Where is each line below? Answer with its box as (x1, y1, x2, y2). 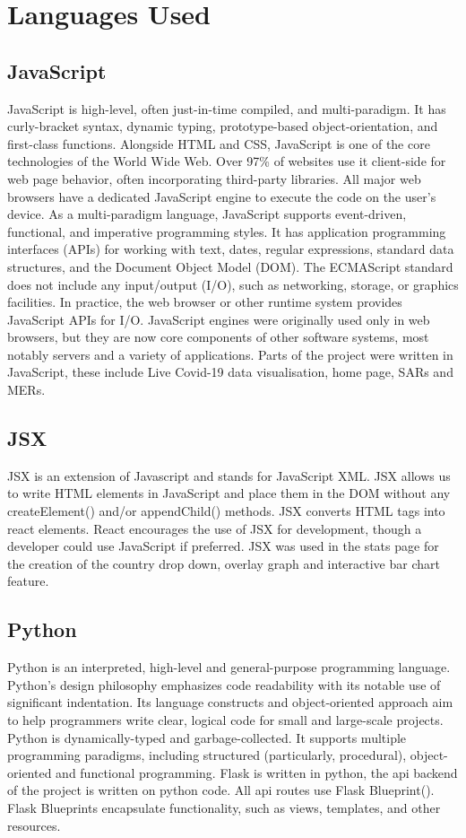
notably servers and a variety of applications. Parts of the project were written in (7, 345, 453, 363)
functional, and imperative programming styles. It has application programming (7, 222, 446, 240)
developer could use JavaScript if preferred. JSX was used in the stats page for (7, 537, 439, 555)
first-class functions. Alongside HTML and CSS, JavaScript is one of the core (7, 134, 430, 153)
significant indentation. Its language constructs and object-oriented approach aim (7, 693, 453, 711)
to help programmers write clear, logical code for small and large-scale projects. (7, 711, 444, 729)
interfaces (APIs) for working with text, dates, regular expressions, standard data (7, 240, 454, 258)
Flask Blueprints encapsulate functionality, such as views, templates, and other (7, 798, 441, 816)
